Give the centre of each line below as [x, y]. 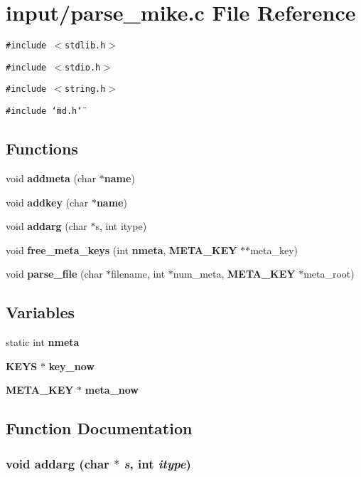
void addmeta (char [51, 178]
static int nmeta [43, 342]
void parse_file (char [54, 274]
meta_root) [329, 274]
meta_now [112, 390]
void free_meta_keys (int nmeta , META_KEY [122, 250]
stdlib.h [85, 46]
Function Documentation [99, 428]
